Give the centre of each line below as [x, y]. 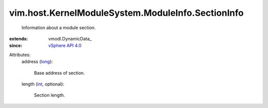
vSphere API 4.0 [65, 46]
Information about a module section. [59, 28]
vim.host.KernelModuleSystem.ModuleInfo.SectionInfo [127, 13]
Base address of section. [60, 73]
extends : [19, 38]
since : [16, 46]
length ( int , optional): [43, 84]
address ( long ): [37, 62]
